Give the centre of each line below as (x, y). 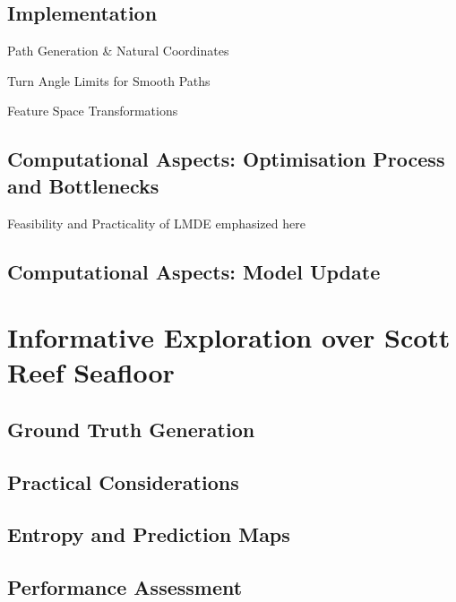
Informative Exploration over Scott (229, 337)
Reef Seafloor (91, 372)
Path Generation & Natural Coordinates (118, 51)
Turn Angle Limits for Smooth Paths (109, 80)
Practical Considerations (123, 482)
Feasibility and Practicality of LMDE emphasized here (156, 223)
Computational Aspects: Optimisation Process (226, 159)
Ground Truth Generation (131, 429)
